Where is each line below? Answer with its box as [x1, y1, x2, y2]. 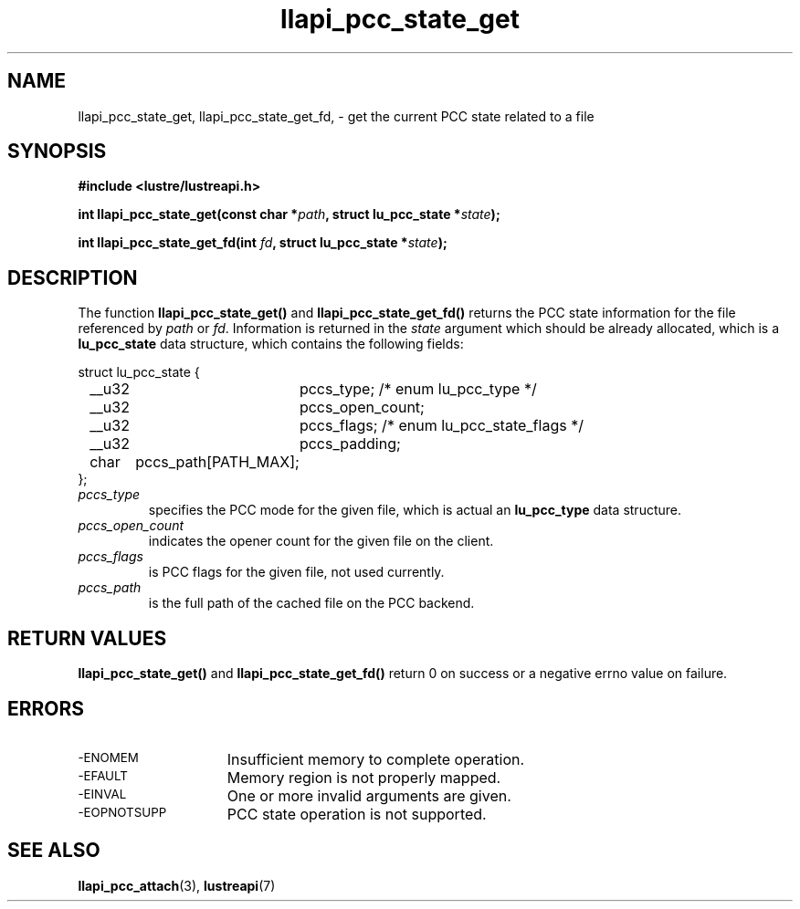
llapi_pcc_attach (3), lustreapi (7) [78, 877, 276, 893]
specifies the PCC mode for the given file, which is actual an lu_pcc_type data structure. [148, 502, 682, 518]
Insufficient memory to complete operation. [226, 749, 525, 768]
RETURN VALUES [7, 626, 167, 650]
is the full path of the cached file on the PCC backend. [148, 595, 475, 611]
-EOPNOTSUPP [78, 804, 167, 820]
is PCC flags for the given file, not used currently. [148, 564, 445, 580]
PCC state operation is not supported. [226, 804, 487, 823]
